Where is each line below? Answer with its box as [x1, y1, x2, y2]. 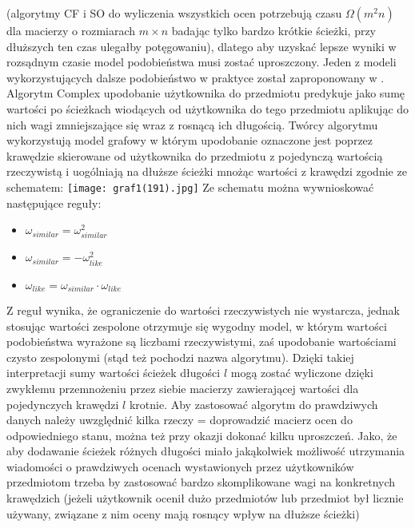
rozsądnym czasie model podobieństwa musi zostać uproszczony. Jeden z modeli [6, 54, 397, 70]
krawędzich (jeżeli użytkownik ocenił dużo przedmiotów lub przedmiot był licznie [6, 490, 404, 506]
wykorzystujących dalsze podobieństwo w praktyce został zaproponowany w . [6, 69, 385, 85]
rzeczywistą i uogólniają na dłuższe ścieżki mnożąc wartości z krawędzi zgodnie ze [6, 163, 407, 180]
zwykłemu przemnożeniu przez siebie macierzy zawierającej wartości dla [6, 379, 359, 396]
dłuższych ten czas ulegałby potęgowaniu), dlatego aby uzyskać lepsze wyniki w [6, 38, 397, 54]
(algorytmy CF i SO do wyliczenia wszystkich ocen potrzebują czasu [6, 5, 342, 21]
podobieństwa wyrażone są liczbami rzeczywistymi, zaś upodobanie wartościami [6, 333, 397, 350]
